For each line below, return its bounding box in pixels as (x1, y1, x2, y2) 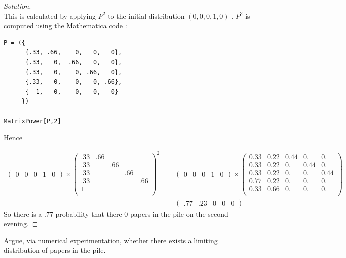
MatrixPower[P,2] (4, 117, 61, 125)
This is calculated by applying (4, 10, 96, 21)
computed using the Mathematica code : (4, 20, 127, 31)
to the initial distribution (108, 10, 185, 21)
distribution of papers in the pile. (4, 245, 106, 255)
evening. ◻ (4, 218, 38, 229)
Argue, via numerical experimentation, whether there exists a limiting (4, 235, 218, 245)
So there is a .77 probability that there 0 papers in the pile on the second (4, 208, 228, 219)
